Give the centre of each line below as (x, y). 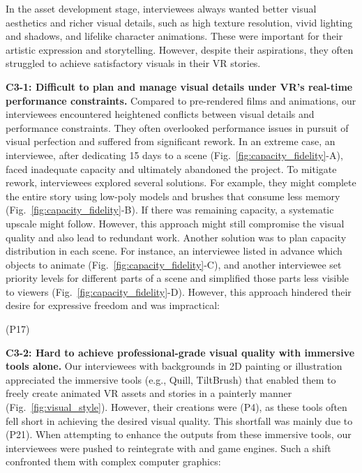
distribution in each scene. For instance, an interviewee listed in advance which (174, 251)
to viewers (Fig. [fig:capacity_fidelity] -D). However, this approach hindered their (179, 291)
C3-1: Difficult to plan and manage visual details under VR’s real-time (179, 86)
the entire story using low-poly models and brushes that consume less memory (173, 196)
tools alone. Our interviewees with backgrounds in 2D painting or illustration (174, 366)
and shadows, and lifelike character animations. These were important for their (174, 36)
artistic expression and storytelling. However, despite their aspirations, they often (180, 49)
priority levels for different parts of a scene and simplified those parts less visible (178, 278)
